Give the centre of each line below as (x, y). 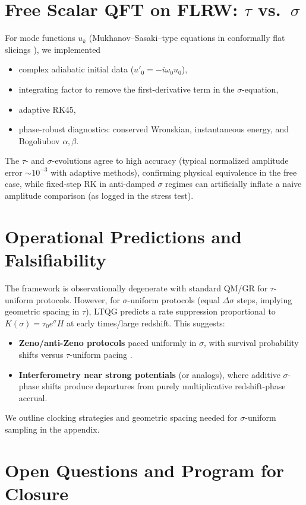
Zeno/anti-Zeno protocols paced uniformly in (108, 343)
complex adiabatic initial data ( (76, 69)
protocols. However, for (78, 299)
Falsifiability (56, 260)
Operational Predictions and (123, 236)
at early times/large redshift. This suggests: (146, 323)
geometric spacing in (42, 311)
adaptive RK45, (47, 109)
